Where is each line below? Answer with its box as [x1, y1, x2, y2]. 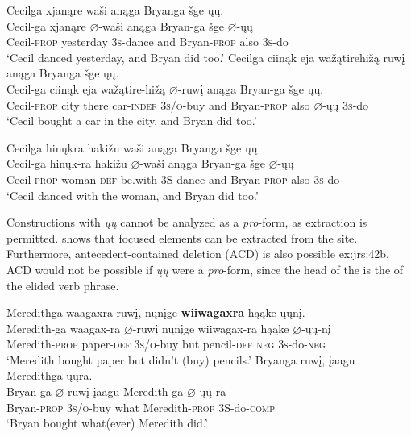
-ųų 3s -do [322, 96, 369, 113]
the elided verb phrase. [6, 277, 119, 293]
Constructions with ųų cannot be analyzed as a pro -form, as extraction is [6, 214, 367, 231]
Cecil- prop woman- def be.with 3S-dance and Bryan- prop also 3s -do [6, 170, 340, 187]
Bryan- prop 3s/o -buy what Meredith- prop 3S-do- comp [6, 398, 276, 415]
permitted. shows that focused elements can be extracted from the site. [6, 229, 358, 246]
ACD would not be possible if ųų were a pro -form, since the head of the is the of [6, 260, 404, 277]
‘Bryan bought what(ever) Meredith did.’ [6, 414, 208, 431]
